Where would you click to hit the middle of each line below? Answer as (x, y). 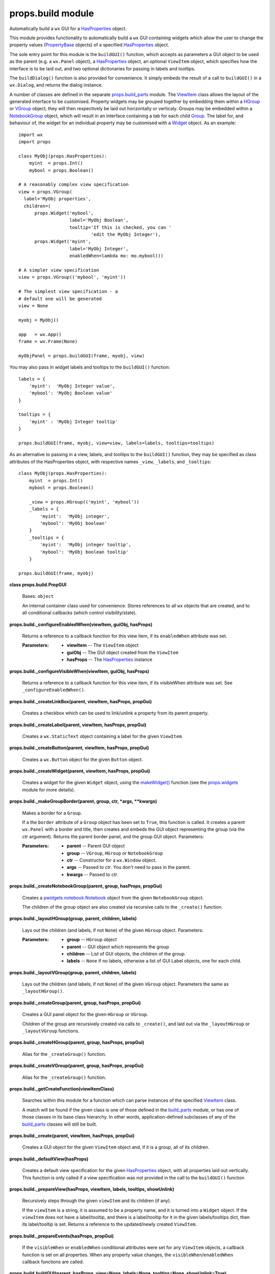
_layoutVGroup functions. (51, 1031)
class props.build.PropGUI (38, 585)
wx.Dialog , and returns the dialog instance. (56, 85)
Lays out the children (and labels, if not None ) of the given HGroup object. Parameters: (113, 930)
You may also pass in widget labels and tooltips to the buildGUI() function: (90, 367)
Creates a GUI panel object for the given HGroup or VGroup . (85, 1015)
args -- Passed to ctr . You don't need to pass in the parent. (129, 867)
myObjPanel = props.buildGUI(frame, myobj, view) (82, 356)
